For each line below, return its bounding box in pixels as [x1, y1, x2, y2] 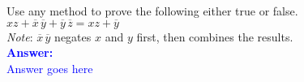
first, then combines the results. [136, 28, 293, 45]
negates [54, 28, 92, 45]
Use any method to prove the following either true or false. [6, 2, 298, 19]
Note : [6, 28, 33, 45]
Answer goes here [6, 60, 93, 76]
